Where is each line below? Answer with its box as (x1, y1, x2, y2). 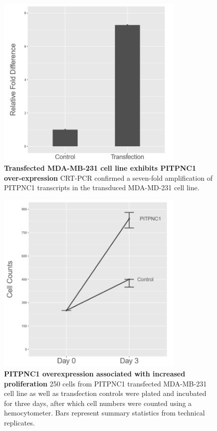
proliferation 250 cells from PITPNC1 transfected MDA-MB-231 (4, 378, 207, 388)
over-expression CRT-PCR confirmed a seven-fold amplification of (4, 172, 213, 183)
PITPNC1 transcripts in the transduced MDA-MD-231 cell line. (4, 182, 200, 193)
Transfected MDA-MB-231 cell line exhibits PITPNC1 (4, 163, 197, 173)
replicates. (4, 417, 35, 427)
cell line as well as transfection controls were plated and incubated (4, 388, 207, 398)
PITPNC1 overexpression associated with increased (4, 368, 186, 378)
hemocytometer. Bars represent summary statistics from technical (4, 407, 205, 418)
